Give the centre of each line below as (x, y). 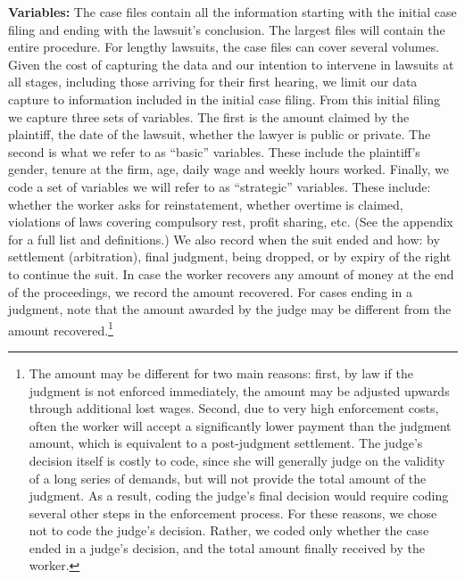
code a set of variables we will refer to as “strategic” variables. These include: (220, 186)
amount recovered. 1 (61, 328)
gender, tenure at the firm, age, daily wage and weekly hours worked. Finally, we (228, 169)
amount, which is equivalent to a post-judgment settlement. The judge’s (226, 443)
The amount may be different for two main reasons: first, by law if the (221, 372)
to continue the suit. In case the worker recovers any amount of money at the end (231, 273)
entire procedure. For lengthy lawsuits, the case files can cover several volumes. (224, 47)
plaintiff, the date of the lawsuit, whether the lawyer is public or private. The (220, 134)
